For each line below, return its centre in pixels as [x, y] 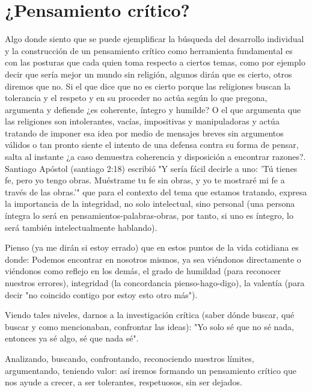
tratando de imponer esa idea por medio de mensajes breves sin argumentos [144, 133]
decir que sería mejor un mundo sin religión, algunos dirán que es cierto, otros [148, 74]
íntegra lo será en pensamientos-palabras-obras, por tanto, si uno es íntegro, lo [149, 216]
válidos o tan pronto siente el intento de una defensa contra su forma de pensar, [152, 145]
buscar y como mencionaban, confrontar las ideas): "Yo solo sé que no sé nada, [150, 326]
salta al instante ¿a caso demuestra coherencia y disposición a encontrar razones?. [155, 157]
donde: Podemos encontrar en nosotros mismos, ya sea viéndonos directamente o [153, 259]
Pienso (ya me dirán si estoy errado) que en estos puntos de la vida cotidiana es [152, 247]
